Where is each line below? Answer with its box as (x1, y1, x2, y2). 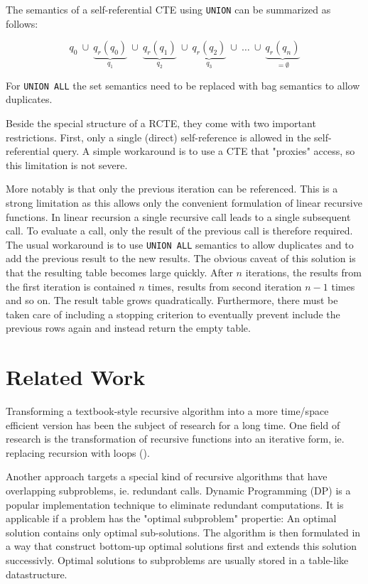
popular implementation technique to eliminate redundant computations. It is (6, 497, 344, 512)
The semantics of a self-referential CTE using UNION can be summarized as (6, 2, 331, 16)
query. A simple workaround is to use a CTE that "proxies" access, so (53, 144, 355, 158)
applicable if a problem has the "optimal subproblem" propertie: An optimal (6, 511, 337, 526)
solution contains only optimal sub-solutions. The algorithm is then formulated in (6, 524, 361, 539)
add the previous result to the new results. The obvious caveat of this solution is (6, 251, 356, 266)
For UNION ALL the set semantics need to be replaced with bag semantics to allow (6, 77, 360, 92)
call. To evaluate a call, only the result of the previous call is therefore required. (6, 223, 353, 238)
